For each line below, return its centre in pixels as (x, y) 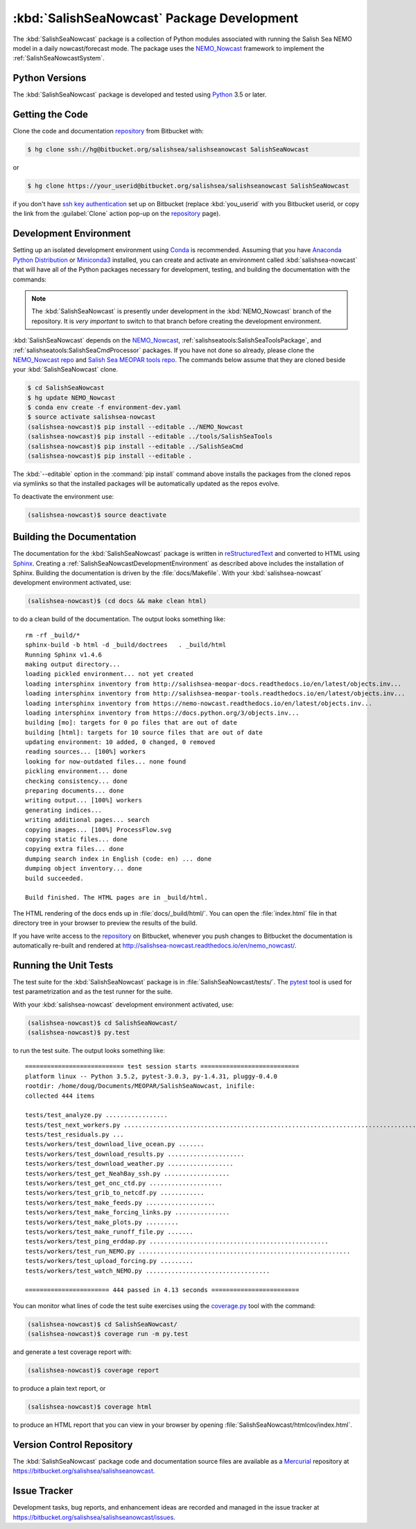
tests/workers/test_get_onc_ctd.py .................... (124, 1183)
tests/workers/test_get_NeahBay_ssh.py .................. (128, 1173)
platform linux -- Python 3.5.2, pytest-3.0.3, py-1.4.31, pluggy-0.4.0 (151, 1076)
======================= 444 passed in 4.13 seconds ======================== (162, 1290)
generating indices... (64, 810)
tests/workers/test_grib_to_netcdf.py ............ (115, 1193)
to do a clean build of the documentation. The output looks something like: (119, 619)
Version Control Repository (73, 1445)
